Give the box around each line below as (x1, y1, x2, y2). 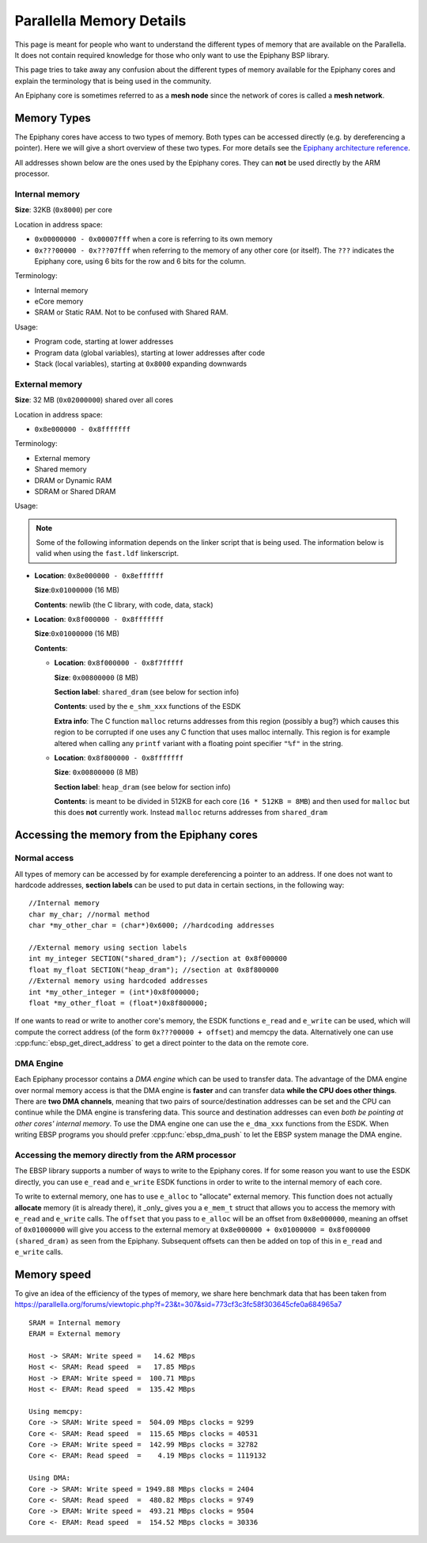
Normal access (14, 852, 74, 863)
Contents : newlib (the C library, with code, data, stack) (34, 600, 213, 609)
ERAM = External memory (28, 1329, 121, 1339)
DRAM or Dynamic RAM (34, 475, 112, 485)
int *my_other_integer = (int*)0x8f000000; (28, 987, 200, 996)
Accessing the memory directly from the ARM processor (14, 1149, 236, 1160)
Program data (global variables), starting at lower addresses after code (34, 348, 265, 357)
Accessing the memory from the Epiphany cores (14, 829, 259, 842)
